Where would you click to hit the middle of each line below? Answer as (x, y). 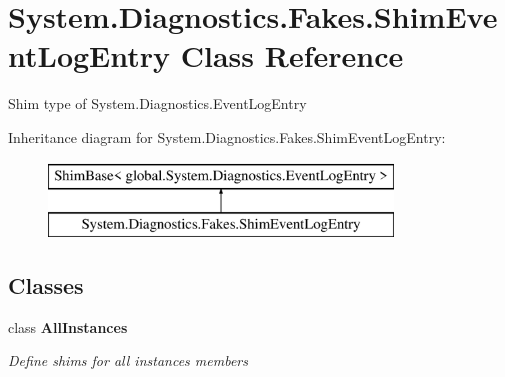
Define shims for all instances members (128, 360)
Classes (46, 285)
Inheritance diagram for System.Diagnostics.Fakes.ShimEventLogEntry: (227, 136)
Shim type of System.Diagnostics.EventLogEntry (157, 103)
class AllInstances (68, 326)
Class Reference (292, 55)
